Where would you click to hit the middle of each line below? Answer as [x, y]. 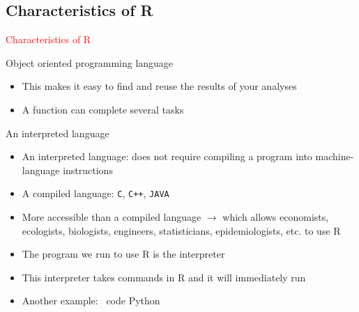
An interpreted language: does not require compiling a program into [167, 156]
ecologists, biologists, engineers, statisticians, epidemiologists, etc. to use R [181, 230]
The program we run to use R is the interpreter [123, 254]
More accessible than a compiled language [112, 217]
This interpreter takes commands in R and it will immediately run [164, 277]
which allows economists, [276, 217]
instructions [88, 170]
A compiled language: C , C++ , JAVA [96, 193]
